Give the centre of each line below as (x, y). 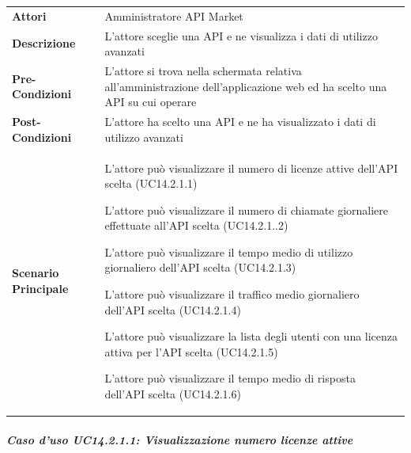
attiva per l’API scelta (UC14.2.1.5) (191, 351)
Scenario (36, 273)
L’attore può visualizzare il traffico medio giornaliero (232, 294)
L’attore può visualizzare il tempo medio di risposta (230, 378)
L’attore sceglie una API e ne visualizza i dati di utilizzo (241, 35)
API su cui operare (151, 102)
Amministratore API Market (174, 15)
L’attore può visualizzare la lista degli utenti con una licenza (251, 336)
